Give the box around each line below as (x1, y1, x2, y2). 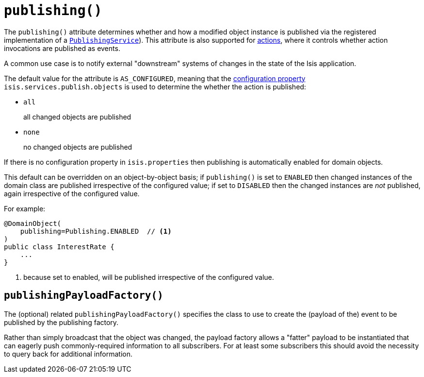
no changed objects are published (23, 142, 132, 151)
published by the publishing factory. (4, 318, 119, 326)
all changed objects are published (23, 112, 131, 121)
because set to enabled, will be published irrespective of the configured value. (23, 273, 274, 281)
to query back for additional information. (4, 349, 132, 358)
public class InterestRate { (4, 242, 114, 251)
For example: (4, 204, 46, 213)
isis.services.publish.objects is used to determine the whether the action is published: (4, 82, 306, 91)
